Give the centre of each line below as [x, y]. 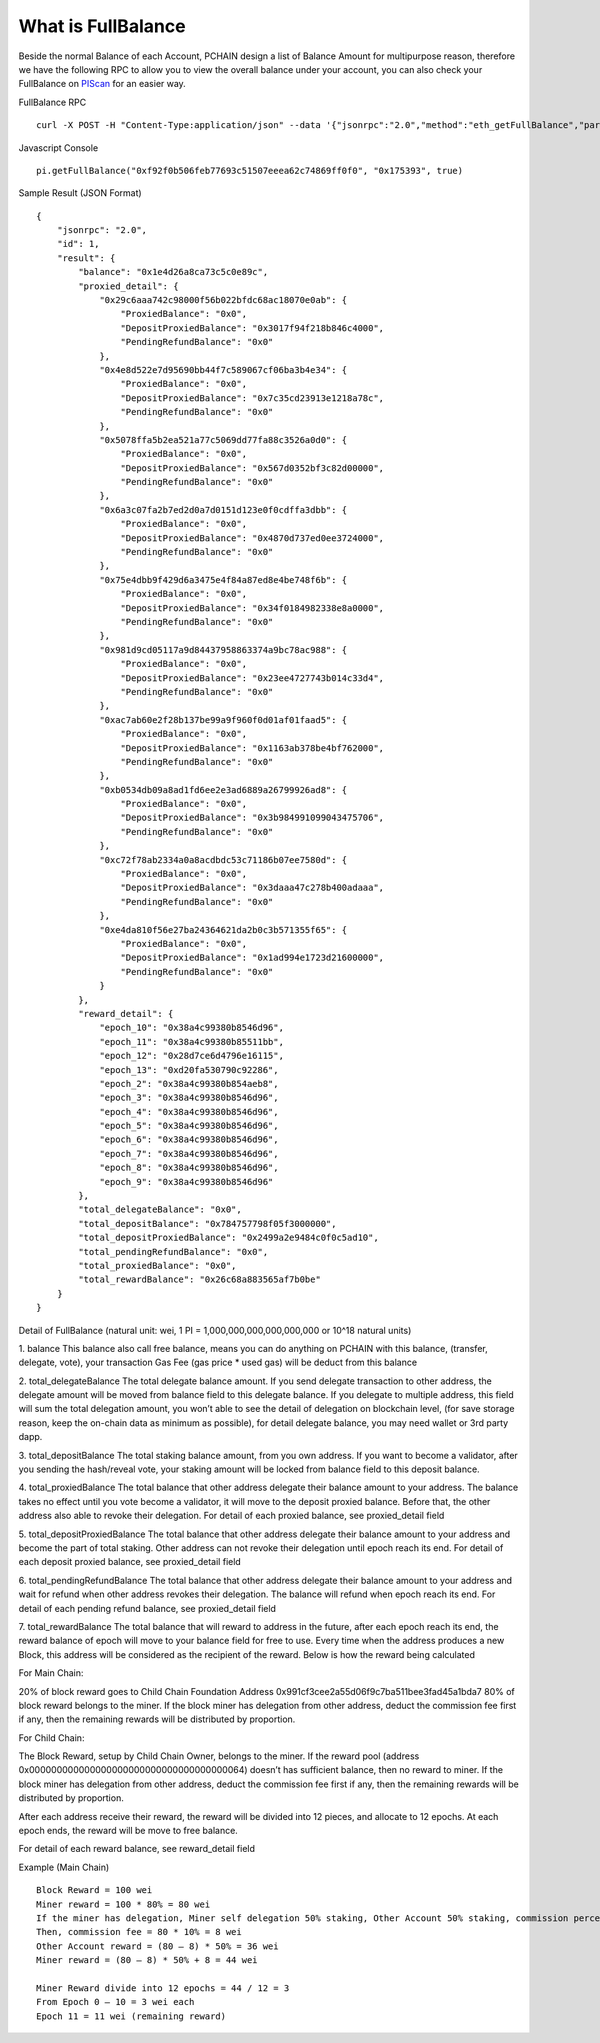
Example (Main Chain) [64, 1867]
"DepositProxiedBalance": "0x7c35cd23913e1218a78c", [252, 398]
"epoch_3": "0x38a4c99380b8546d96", [189, 1098]
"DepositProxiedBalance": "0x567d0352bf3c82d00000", [252, 468]
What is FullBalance [102, 26]
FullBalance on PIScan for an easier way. [102, 84]
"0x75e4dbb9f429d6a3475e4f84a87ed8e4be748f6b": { [223, 579]
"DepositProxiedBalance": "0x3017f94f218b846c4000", [252, 328]
